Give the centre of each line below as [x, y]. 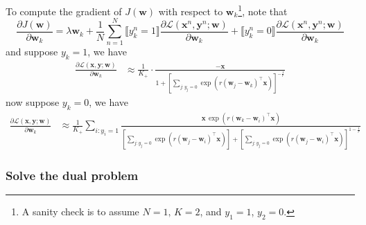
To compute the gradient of [64, 11]
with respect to [191, 11]
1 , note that [263, 10]
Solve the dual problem [72, 175]
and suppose [32, 52]
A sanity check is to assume [80, 211]
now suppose [33, 102]
